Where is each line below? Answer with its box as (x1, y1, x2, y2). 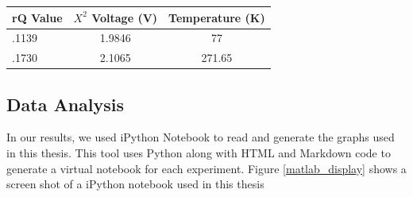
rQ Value (12, 9, 63, 25)
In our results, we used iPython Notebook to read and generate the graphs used (6, 129, 395, 145)
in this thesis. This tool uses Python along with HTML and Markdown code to (6, 145, 391, 161)
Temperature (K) (168, 9, 265, 25)
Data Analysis (6, 91, 125, 116)
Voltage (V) (91, 9, 158, 25)
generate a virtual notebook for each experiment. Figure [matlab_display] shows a (6, 160, 407, 176)
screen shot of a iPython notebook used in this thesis (6, 176, 264, 192)
